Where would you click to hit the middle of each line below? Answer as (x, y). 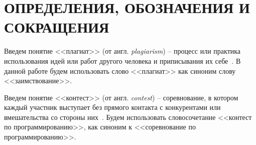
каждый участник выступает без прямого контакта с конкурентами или (112, 107)
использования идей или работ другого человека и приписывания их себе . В (122, 60)
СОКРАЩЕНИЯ (57, 27)
